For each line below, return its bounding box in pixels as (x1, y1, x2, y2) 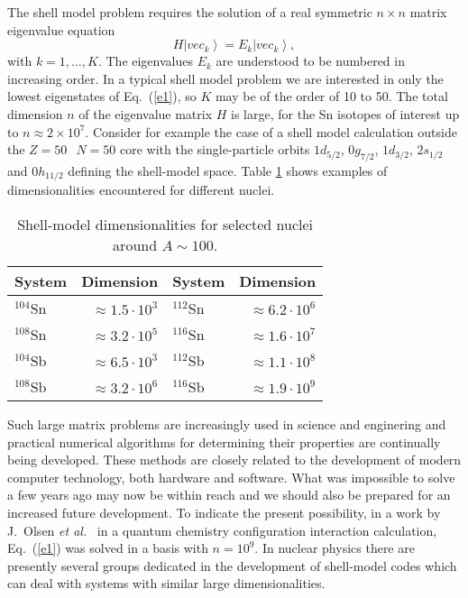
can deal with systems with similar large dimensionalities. (7, 574, 326, 593)
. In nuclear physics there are (254, 538, 415, 557)
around (113, 235, 158, 255)
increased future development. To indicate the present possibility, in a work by (7, 502, 441, 521)
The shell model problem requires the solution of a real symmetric (7, 3, 372, 21)
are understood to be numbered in (216, 51, 405, 70)
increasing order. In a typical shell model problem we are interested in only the (7, 69, 444, 87)
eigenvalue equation (7, 20, 115, 39)
